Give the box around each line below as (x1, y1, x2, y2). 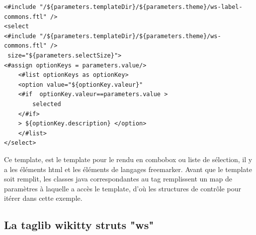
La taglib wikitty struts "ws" (4, 217, 154, 233)
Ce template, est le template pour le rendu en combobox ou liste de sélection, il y (4, 154, 253, 164)
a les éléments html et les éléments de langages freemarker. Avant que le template (4, 164, 252, 174)
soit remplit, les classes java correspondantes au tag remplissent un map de (4, 174, 232, 184)
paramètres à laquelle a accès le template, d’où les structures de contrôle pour (4, 183, 241, 193)
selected (32, 100, 61, 108)
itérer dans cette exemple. (4, 193, 83, 203)
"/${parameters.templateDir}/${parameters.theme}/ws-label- (39, 3, 243, 10)
